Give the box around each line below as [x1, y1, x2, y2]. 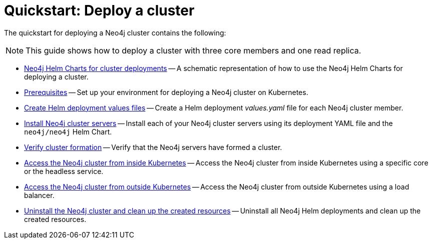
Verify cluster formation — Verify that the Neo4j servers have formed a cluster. [24, 142, 282, 151]
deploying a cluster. [24, 72, 89, 81]
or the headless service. [24, 166, 104, 175]
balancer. [24, 190, 55, 199]
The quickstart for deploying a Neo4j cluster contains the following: [4, 28, 226, 37]
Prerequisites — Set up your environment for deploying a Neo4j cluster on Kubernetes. [24, 87, 308, 96]
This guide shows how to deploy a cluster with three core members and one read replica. [26, 45, 361, 55]
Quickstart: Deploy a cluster [4, 2, 195, 19]
